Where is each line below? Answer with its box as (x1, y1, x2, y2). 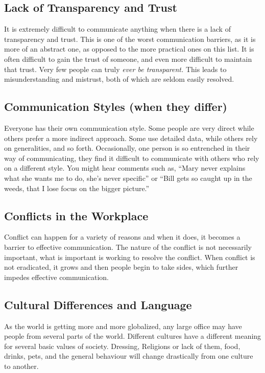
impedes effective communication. (4, 271, 109, 282)
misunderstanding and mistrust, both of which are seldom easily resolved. (4, 74, 234, 84)
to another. (4, 360, 39, 371)
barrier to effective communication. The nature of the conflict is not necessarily (4, 241, 252, 252)
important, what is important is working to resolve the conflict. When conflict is (4, 251, 255, 262)
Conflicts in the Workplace (4, 207, 149, 223)
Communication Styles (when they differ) (4, 99, 228, 114)
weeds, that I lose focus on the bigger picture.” (4, 182, 150, 193)
